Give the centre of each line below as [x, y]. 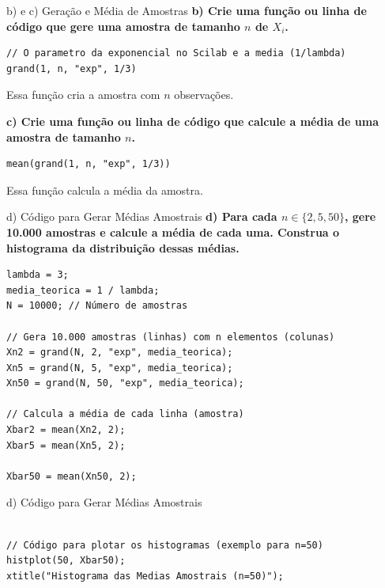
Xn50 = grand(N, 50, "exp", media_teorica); [125, 383]
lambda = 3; [38, 275]
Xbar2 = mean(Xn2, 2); [66, 430]
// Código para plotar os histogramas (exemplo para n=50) [165, 545]
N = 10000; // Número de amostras [97, 306]
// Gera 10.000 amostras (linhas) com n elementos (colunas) [171, 337]
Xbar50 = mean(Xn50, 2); [72, 476]
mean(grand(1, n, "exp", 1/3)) [89, 164]
